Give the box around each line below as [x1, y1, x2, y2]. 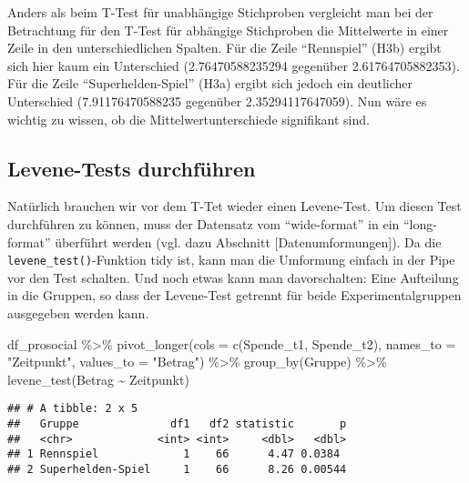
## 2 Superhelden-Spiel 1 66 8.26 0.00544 [7, 462, 347, 476]
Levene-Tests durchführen [7, 154, 256, 182]
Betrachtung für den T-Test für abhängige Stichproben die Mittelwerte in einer [7, 20, 449, 39]
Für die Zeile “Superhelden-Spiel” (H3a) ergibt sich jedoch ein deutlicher [7, 74, 413, 93]
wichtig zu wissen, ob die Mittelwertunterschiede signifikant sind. [7, 109, 370, 128]
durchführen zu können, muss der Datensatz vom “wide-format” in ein [7, 214, 400, 233]
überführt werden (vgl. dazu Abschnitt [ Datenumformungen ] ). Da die [55, 232, 442, 251]
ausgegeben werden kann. [7, 303, 149, 322]
